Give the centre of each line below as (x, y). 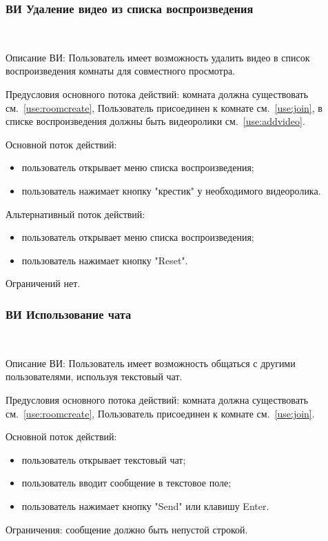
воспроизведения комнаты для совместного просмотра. (121, 71)
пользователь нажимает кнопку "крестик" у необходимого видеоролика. (171, 190)
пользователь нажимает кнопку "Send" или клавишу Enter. (145, 505)
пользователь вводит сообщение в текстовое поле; (126, 483)
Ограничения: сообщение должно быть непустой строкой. (127, 529)
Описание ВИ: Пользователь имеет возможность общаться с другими (151, 363)
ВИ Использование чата (69, 314)
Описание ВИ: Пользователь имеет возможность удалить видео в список (158, 57)
